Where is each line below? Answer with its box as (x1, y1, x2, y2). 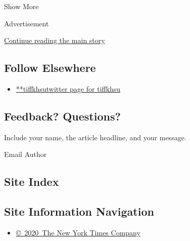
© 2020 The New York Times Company (16, 227, 140, 237)
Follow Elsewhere (4, 60, 96, 75)
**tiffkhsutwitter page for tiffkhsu (16, 83, 121, 94)
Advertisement (4, 18, 49, 28)
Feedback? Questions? (4, 108, 121, 124)
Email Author (4, 149, 47, 159)
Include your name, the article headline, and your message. (4, 132, 186, 142)
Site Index (4, 174, 59, 189)
